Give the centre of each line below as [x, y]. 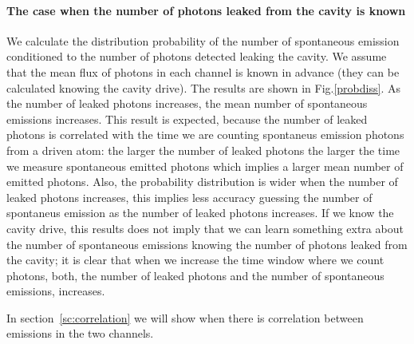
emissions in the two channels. [80, 333]
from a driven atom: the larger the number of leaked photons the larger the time [203, 150]
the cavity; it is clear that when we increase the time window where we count [195, 260]
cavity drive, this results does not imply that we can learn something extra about [205, 228]
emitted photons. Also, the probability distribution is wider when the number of [202, 182]
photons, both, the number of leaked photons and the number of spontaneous [195, 275]
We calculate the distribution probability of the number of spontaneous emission [203, 40]
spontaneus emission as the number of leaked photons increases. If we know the [200, 213]
